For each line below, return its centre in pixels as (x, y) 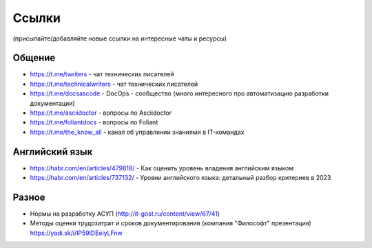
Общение (34, 58)
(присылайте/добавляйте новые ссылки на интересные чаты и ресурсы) (120, 38)
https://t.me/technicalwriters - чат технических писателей (114, 84)
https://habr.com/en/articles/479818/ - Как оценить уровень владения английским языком (162, 168)
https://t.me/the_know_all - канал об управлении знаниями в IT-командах (137, 132)
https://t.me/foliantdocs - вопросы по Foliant (94, 122)
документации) (52, 103)
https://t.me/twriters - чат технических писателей (102, 74)
